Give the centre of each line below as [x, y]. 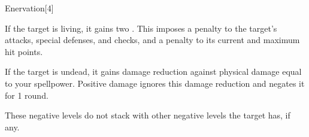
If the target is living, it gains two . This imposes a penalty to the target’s [141, 28]
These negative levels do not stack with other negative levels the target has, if [148, 115]
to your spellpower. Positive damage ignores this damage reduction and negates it [155, 83]
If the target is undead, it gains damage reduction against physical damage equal [153, 71]
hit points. [24, 51]
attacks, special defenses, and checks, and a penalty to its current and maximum [152, 40]
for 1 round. [27, 95]
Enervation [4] [29, 8]
